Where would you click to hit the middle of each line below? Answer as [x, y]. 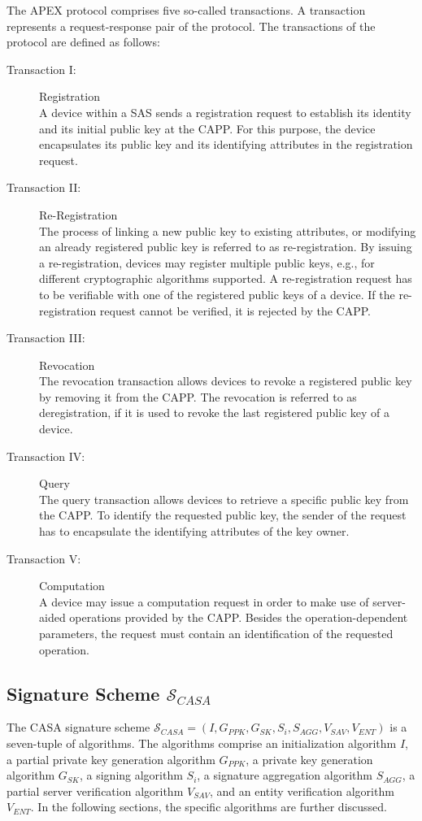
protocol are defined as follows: [83, 42]
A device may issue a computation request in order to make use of [204, 601]
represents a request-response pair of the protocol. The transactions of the [191, 26]
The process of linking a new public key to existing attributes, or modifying [228, 230]
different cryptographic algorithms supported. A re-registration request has [226, 278]
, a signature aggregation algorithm [285, 775]
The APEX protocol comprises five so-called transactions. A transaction [186, 10]
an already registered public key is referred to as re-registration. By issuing [226, 247]
